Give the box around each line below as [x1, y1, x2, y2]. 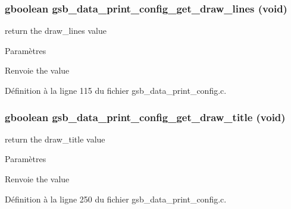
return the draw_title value [5, 132, 105, 145]
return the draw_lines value [5, 24, 107, 37]
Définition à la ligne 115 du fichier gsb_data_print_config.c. [5, 84, 227, 96]
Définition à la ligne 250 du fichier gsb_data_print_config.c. [5, 192, 227, 205]
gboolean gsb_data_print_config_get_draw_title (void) [5, 109, 286, 124]
